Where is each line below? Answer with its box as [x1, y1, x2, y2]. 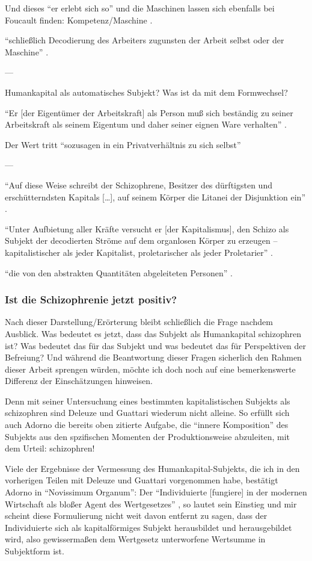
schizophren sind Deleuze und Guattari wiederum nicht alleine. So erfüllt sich [5, 406, 290, 419]
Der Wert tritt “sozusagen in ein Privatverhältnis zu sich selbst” [5, 138, 241, 150]
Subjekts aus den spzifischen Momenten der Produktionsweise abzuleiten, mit [5, 430, 290, 442]
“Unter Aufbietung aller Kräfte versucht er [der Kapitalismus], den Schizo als [5, 222, 289, 235]
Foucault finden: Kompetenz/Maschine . [5, 13, 153, 26]
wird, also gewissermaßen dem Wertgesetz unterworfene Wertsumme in [5, 533, 266, 545]
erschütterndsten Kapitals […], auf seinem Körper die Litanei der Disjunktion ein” [5, 190, 305, 203]
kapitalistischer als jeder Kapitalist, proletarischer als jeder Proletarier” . [5, 246, 273, 258]
